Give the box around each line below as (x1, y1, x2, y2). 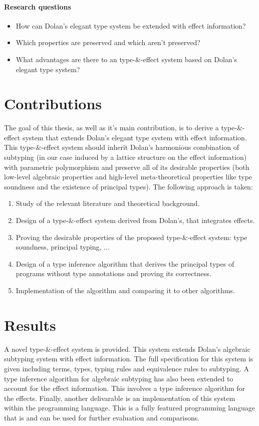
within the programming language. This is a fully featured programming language (4, 402, 255, 413)
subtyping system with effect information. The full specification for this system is (4, 353, 253, 364)
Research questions (4, 1, 71, 12)
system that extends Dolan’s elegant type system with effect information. (22, 132, 247, 142)
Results (4, 314, 56, 335)
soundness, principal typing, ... (16, 242, 110, 252)
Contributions (4, 93, 102, 114)
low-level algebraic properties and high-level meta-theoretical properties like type (4, 171, 252, 182)
